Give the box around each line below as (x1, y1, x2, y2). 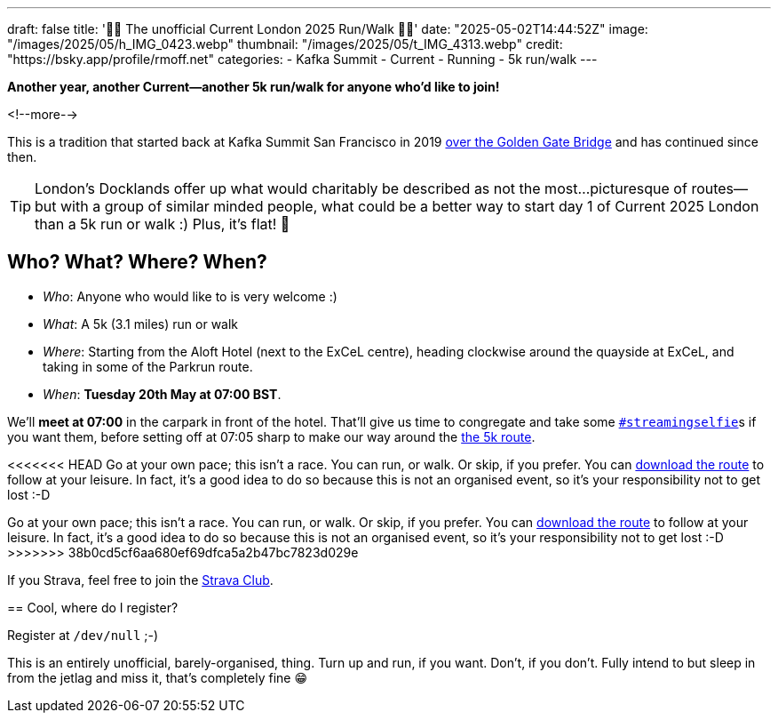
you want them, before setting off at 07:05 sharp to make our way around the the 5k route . (7, 428, 536, 444)
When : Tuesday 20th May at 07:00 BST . (43, 386, 282, 402)
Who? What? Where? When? (7, 251, 267, 274)
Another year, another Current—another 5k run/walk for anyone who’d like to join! (7, 79, 500, 94)
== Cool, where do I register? (7, 599, 179, 615)
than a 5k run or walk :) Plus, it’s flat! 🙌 (35, 215, 290, 233)
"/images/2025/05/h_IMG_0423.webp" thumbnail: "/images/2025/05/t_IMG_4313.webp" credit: (7, 36, 563, 52)
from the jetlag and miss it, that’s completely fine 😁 (7, 669, 308, 685)
